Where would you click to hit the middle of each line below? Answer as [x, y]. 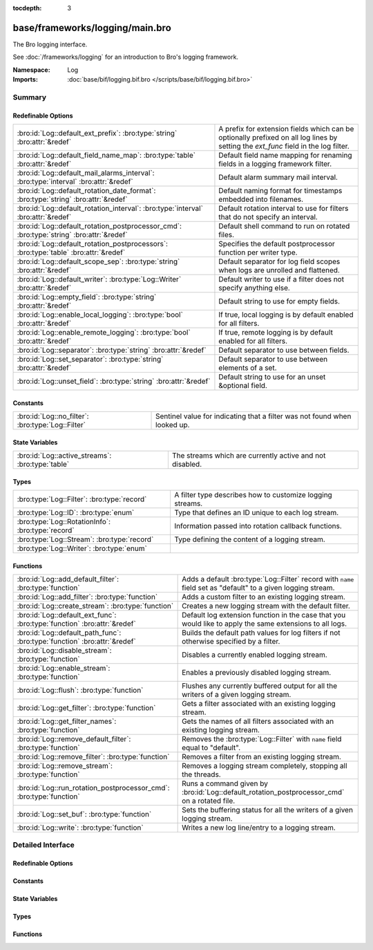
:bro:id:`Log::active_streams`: [64, 456]
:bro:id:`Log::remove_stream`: [65, 766]
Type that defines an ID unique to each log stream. [256, 513]
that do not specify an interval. [268, 217]
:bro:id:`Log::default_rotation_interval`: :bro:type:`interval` [110, 209]
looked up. [173, 425]
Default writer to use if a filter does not [281, 279]
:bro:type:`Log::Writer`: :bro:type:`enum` [82, 548]
